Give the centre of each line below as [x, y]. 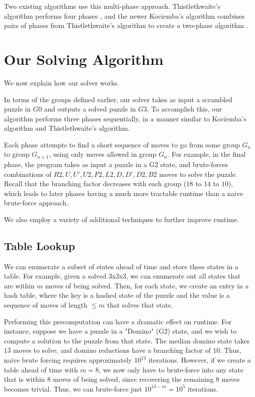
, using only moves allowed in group [103, 154]
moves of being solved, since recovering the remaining [133, 379]
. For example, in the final [206, 154]
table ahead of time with [41, 369]
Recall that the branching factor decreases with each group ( [95, 184]
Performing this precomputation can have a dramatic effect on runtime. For [118, 321]
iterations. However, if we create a [200, 360]
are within [19, 285]
